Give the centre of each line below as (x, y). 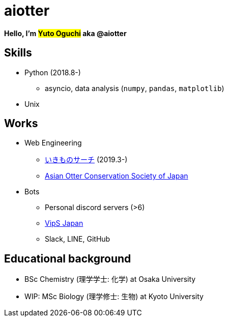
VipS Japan (64, 223)
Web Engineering (53, 143)
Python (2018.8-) (53, 72)
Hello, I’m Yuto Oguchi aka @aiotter (65, 33)
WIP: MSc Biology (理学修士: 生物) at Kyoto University (114, 297)
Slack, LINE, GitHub (78, 239)
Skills (18, 53)
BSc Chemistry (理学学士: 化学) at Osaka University (110, 279)
